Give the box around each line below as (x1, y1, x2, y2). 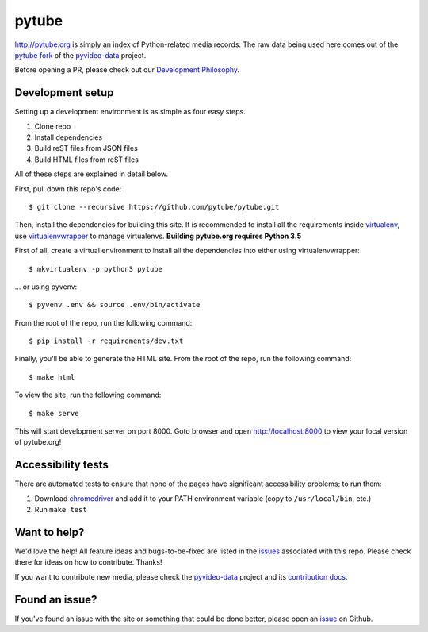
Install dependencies (34, 133, 103, 142)
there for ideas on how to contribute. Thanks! (14, 557, 162, 567)
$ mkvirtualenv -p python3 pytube (29, 264, 162, 273)
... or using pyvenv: (14, 282, 78, 291)
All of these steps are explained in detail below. (14, 169, 169, 179)
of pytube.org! (14, 437, 62, 447)
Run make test (34, 505, 87, 514)
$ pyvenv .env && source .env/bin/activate (29, 300, 201, 310)
